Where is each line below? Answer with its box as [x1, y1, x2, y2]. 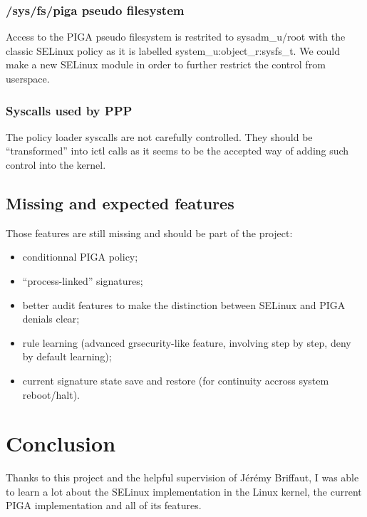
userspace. [6, 71, 50, 85]
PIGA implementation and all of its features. [6, 498, 202, 513]
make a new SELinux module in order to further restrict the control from [6, 57, 326, 72]
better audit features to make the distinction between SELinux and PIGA [22, 297, 346, 312]
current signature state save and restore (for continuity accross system [22, 372, 329, 387]
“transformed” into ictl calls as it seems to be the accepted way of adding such [6, 143, 349, 158]
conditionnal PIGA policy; [22, 249, 138, 264]
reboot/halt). [22, 387, 80, 402]
